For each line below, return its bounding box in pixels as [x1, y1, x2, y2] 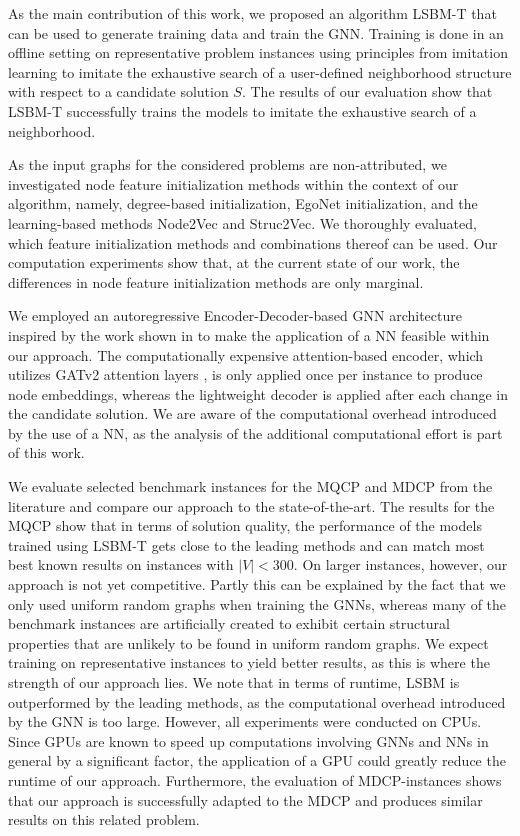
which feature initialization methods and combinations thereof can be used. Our [8, 232, 498, 253]
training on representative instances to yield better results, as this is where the [8, 652, 490, 673]
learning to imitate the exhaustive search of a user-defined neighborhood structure [8, 61, 512, 82]
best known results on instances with [8, 554, 234, 575]
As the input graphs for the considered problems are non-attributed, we [8, 154, 447, 175]
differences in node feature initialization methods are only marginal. [8, 271, 424, 292]
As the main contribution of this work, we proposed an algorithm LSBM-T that [8, 3, 497, 23]
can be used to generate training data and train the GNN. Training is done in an [8, 22, 504, 43]
